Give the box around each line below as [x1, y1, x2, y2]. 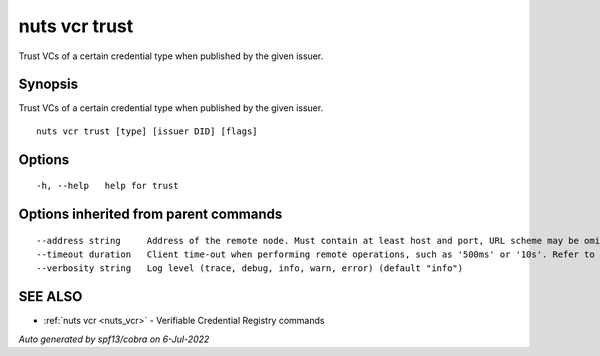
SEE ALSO [18, 288, 83, 305]
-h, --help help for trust [36, 180, 179, 192]
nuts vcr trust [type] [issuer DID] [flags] [36, 125, 259, 137]
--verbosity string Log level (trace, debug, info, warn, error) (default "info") [36, 263, 464, 274]
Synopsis [18, 76, 79, 93]
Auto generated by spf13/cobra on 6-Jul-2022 [18, 333, 210, 345]
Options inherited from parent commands [18, 206, 283, 223]
